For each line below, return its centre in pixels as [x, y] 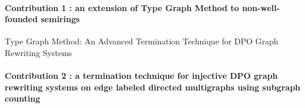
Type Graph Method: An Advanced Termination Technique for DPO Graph [142, 41]
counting [23, 98]
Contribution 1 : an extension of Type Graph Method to [122, 7]
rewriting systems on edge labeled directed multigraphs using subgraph [153, 87]
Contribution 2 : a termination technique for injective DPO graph [141, 76]
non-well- [261, 7]
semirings [60, 19]
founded [21, 19]
